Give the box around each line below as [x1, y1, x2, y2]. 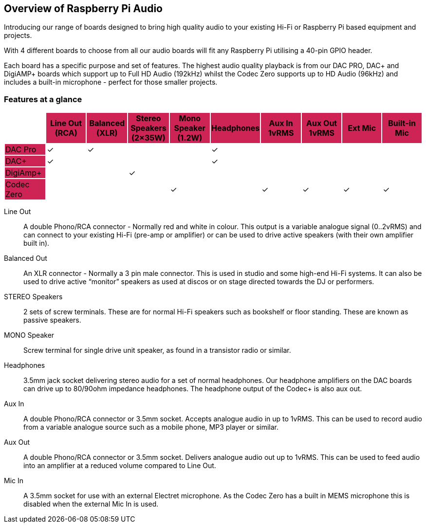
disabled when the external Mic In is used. [23, 500, 159, 509]
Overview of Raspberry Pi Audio [4, 2, 163, 15]
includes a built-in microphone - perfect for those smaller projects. [4, 78, 218, 87]
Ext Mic [348, 123, 376, 133]
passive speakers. [23, 316, 81, 325]
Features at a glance [4, 94, 82, 104]
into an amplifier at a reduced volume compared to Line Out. [23, 461, 216, 470]
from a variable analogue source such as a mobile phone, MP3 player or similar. [23, 423, 279, 432]
